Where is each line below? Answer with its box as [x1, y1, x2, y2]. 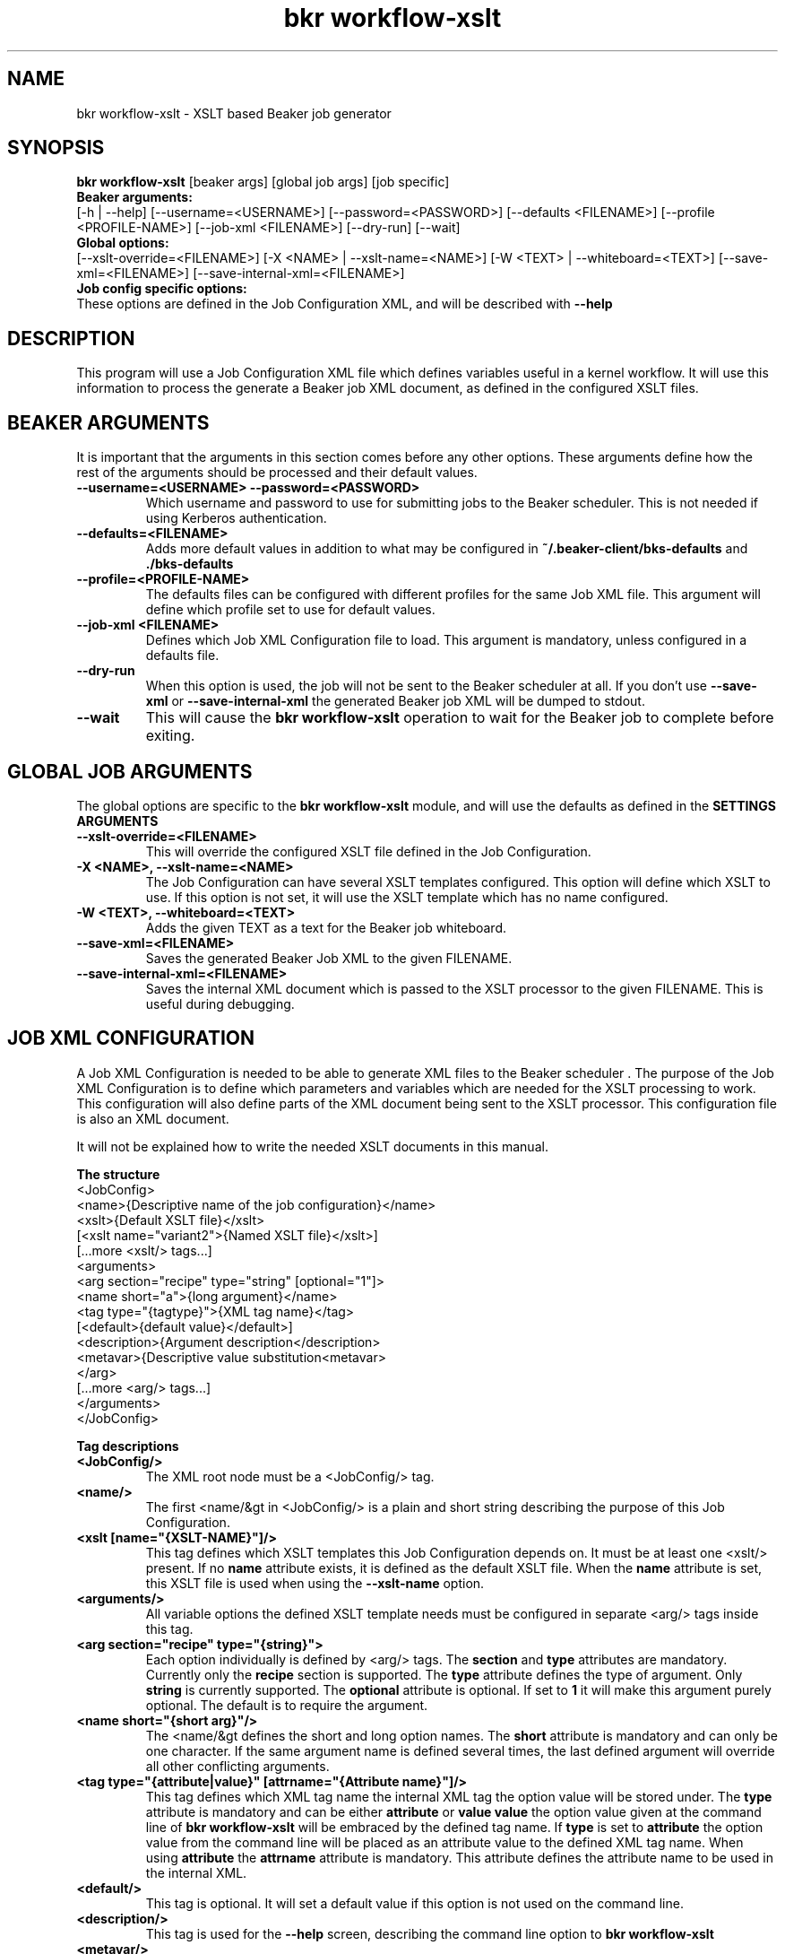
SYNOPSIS [7, 136, 105, 160]
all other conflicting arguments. [145, 1758, 330, 1774]
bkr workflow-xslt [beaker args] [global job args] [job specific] [76, 174, 450, 190]
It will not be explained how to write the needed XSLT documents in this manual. [76, 1138, 548, 1154]
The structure [76, 1166, 160, 1182]
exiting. [145, 726, 195, 745]
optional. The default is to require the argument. [145, 1697, 428, 1713]
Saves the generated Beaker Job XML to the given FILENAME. [145, 950, 513, 966]
